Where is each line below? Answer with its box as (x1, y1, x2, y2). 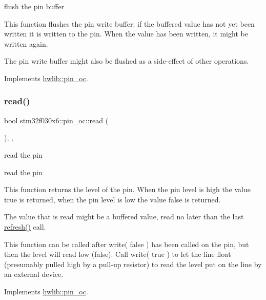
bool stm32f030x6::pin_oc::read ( (4, 115, 109, 125)
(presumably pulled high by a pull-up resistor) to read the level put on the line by (4, 258, 262, 269)
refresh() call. (4, 221, 46, 232)
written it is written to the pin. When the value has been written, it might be (4, 28, 248, 39)
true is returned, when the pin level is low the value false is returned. (4, 194, 221, 204)
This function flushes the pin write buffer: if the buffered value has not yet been (4, 18, 255, 29)
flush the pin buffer (4, 1, 65, 11)
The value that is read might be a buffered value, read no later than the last (4, 211, 244, 222)
